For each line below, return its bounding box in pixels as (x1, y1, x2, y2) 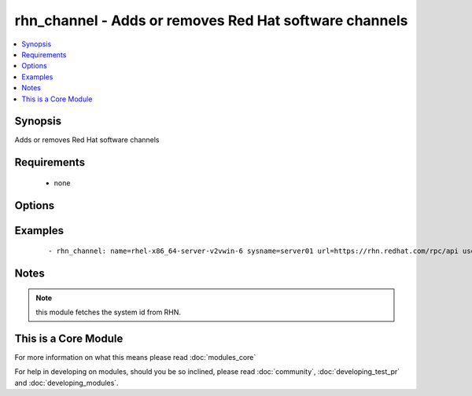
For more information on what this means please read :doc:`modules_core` (14, 352, 256, 361)
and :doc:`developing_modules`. (14, 378, 119, 387)
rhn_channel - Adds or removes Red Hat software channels (14, 12, 408, 29)
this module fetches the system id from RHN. (35, 307, 181, 317)
